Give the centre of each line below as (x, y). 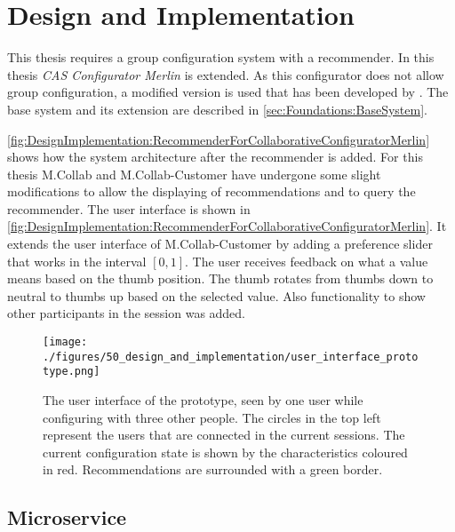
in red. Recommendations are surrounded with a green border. (213, 469)
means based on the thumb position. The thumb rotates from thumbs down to (220, 278)
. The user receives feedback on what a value (307, 261)
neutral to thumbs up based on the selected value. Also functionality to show (216, 295)
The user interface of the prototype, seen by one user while (203, 400)
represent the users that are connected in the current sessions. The (224, 435)
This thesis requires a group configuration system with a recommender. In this (221, 57)
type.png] (72, 372)
